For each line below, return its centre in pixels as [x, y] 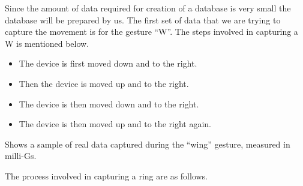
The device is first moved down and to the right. [108, 63]
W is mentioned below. [47, 43]
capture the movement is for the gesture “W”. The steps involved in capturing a [151, 31]
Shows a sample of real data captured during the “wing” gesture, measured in [148, 144]
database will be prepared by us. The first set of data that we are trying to [143, 19]
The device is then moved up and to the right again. [115, 124]
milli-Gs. [21, 156]
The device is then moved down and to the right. [109, 103]
